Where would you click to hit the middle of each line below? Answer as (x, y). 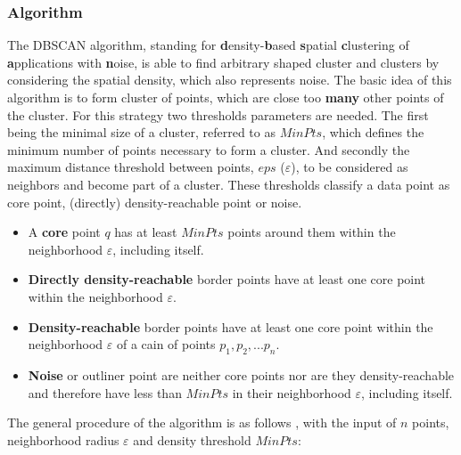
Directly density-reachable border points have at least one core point (227, 279)
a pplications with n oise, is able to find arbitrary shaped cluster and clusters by (223, 62)
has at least (146, 232)
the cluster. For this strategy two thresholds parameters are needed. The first (218, 114)
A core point (64, 232)
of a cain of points (166, 344)
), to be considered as (350, 167)
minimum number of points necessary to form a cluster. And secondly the (209, 149)
